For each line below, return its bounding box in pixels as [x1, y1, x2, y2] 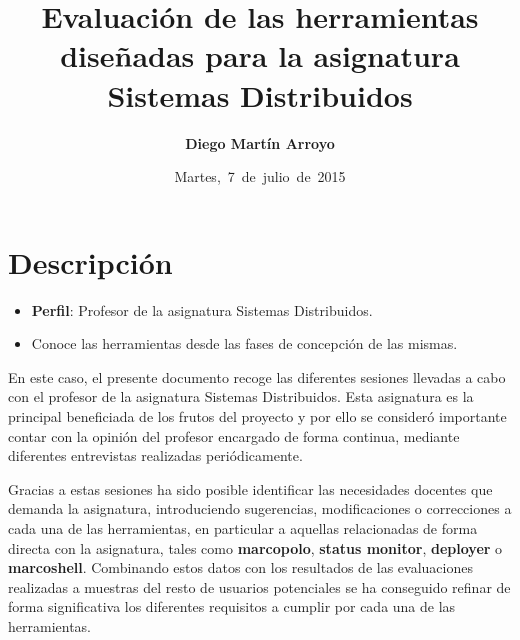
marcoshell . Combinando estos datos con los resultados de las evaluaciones [8, 557, 473, 578]
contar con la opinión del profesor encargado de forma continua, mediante [8, 425, 460, 446]
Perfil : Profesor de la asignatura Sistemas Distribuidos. [31, 299, 373, 320]
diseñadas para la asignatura [60, 35, 460, 76]
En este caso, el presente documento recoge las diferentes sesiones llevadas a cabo [8, 366, 506, 387]
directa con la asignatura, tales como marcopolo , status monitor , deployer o [8, 537, 503, 558]
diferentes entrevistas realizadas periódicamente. [8, 445, 303, 466]
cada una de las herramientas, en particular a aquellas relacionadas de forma [8, 517, 478, 538]
